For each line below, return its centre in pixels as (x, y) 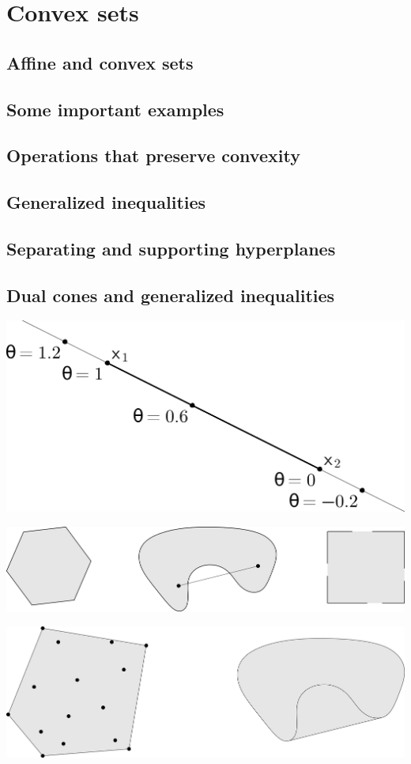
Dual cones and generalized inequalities (171, 295)
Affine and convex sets (100, 62)
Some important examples (115, 109)
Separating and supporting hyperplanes (171, 248)
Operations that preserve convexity (153, 155)
